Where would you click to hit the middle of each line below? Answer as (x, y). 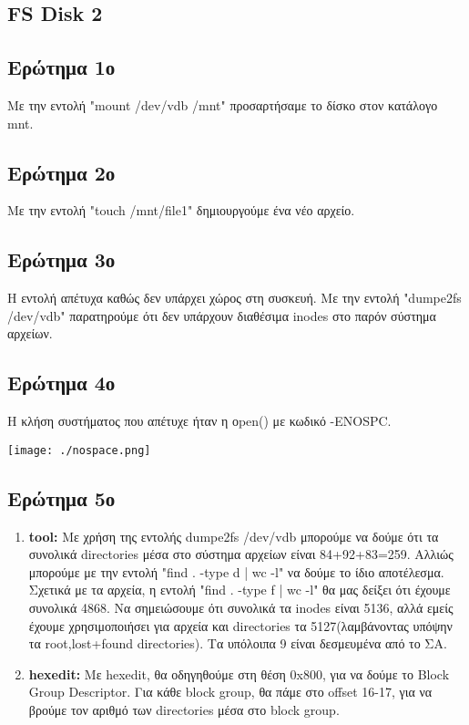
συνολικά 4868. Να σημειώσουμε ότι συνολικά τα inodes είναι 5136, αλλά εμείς (241, 607)
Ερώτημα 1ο (61, 67)
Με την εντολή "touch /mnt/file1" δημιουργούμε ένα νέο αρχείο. (181, 210)
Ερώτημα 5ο (61, 497)
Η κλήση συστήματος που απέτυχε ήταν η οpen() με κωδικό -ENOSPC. (199, 421)
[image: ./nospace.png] (79, 450)
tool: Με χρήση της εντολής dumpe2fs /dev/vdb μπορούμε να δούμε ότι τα (234, 536)
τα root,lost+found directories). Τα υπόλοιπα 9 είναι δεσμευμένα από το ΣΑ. (238, 643)
